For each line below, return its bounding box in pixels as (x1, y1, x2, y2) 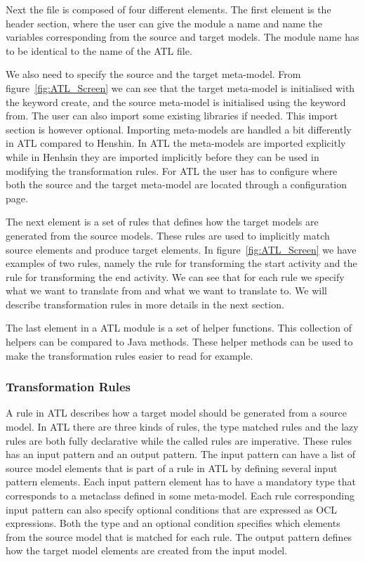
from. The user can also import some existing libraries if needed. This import (6, 108, 338, 123)
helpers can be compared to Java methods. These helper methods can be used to (6, 334, 353, 349)
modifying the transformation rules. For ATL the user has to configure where (6, 163, 338, 178)
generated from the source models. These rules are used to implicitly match (6, 228, 330, 242)
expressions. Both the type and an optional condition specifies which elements (6, 516, 340, 530)
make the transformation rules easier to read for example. (6, 348, 253, 362)
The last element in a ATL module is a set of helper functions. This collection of (6, 320, 352, 335)
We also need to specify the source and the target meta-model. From (6, 67, 301, 81)
